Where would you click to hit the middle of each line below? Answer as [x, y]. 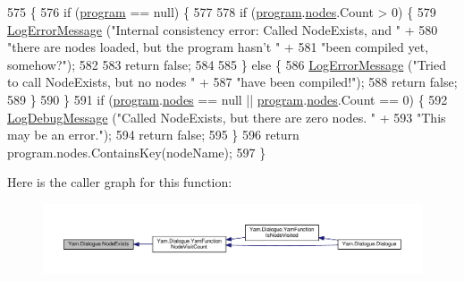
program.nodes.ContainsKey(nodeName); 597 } [137, 152]
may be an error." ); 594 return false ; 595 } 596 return [153, 135]
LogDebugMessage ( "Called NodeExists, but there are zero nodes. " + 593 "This [227, 117]
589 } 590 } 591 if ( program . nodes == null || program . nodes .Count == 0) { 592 [228, 99]
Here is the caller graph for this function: [120, 182]
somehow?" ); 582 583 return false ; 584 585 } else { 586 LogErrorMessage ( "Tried [227, 64]
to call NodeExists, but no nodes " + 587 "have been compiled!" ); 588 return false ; [232, 82]
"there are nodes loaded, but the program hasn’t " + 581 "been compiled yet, [218, 47]
